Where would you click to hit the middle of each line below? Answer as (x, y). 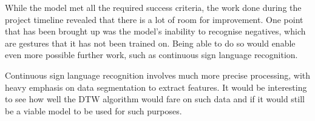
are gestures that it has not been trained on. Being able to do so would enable (150, 43)
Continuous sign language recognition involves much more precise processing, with (158, 75)
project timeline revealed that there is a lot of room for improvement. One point (154, 19)
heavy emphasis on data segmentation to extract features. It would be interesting (156, 87)
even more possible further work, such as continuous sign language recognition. (151, 55)
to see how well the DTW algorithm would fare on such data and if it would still (155, 99)
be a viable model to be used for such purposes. (93, 110)
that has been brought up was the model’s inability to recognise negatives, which (155, 31)
